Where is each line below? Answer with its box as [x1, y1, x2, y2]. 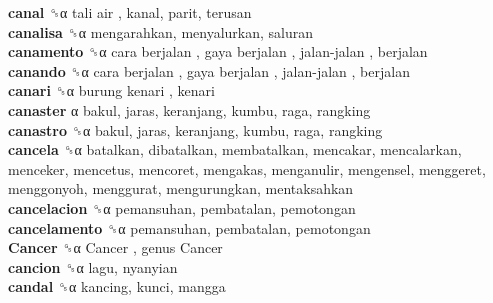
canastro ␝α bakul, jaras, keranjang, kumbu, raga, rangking [8, 119, 383, 140]
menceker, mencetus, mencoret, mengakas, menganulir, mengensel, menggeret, [8, 158, 486, 179]
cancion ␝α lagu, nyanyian [8, 256, 178, 277]
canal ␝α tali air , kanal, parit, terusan [8, 2, 252, 22]
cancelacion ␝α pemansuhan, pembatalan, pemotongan [8, 197, 356, 218]
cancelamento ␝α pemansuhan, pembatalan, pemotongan [8, 217, 371, 238]
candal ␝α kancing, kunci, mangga [8, 276, 226, 297]
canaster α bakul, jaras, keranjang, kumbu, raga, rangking [8, 99, 371, 120]
